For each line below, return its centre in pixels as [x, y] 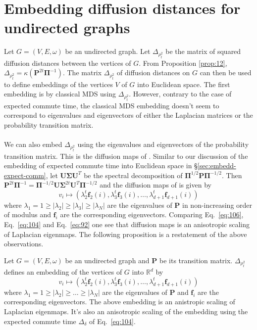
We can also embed [33, 144]
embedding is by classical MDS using [60, 94]
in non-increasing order [217, 205]
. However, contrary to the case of [180, 94]
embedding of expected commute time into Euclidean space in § [101, 165]
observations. [24, 244]
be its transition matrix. [196, 260]
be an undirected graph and [107, 260]
